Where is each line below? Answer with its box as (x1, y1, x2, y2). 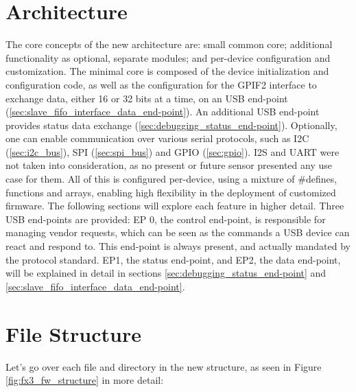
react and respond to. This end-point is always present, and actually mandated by (5, 239, 351, 253)
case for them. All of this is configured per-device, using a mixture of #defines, (5, 172, 337, 186)
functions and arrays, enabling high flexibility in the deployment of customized (5, 185, 336, 199)
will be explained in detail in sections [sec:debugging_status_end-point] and (5, 266, 327, 280)
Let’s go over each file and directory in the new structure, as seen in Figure (5, 359, 322, 373)
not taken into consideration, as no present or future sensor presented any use (5, 158, 332, 172)
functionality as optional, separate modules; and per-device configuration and (5, 50, 331, 65)
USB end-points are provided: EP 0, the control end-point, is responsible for (5, 211, 326, 226)
